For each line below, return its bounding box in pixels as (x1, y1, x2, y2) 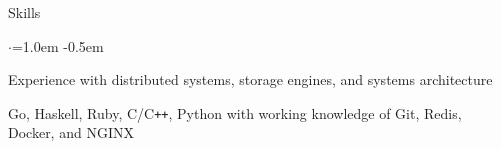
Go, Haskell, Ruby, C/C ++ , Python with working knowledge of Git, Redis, (8, 102, 462, 123)
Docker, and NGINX (8, 122, 134, 143)
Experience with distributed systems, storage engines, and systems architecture (8, 69, 493, 90)
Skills (8, 2, 41, 22)
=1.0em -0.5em (11, 35, 104, 56)
